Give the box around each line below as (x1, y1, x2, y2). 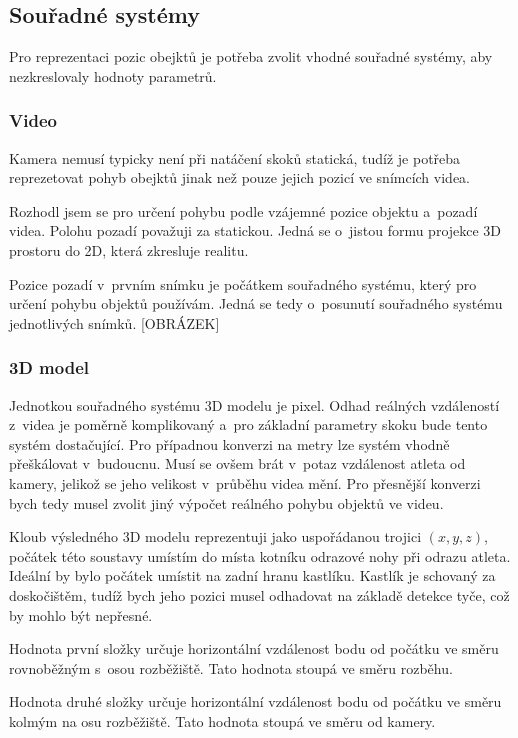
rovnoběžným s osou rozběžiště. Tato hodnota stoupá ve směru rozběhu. (9, 657, 453, 678)
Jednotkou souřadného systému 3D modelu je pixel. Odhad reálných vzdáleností (9, 394, 500, 415)
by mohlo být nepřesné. (9, 604, 153, 625)
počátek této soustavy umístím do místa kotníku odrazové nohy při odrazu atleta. (9, 545, 511, 566)
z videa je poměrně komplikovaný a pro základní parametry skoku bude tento (9, 414, 488, 435)
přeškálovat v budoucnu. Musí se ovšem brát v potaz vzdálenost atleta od (9, 453, 466, 474)
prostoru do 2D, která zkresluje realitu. (9, 239, 249, 260)
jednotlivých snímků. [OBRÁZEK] (9, 312, 220, 333)
